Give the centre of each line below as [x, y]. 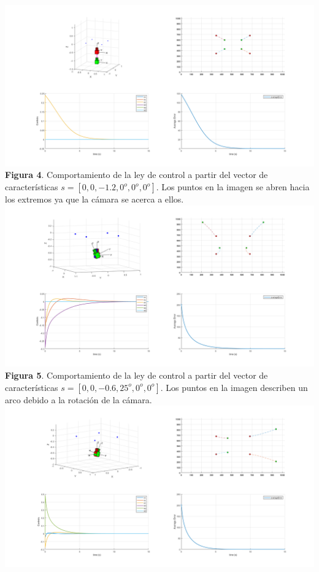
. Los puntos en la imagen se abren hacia [233, 187]
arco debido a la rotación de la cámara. [79, 399]
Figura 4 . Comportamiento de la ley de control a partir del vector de [136, 175]
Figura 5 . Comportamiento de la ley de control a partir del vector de [136, 375]
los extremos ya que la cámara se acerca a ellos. [94, 199]
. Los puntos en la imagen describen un [234, 387]
